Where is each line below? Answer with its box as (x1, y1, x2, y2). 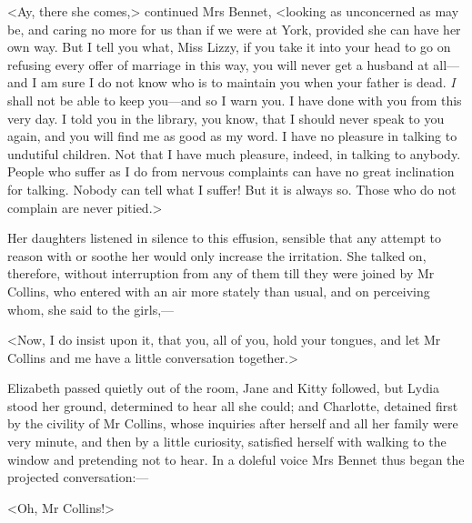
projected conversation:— (7, 468, 149, 487)
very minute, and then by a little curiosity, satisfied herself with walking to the (7, 432, 447, 451)
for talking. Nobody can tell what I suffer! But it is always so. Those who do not (7, 179, 457, 198)
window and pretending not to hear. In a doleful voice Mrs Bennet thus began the (7, 449, 465, 468)
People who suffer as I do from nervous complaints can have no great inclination (7, 162, 455, 181)
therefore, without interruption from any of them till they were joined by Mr (7, 264, 435, 283)
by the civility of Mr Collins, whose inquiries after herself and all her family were (7, 414, 458, 433)
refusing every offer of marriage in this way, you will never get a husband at (7, 55, 429, 74)
